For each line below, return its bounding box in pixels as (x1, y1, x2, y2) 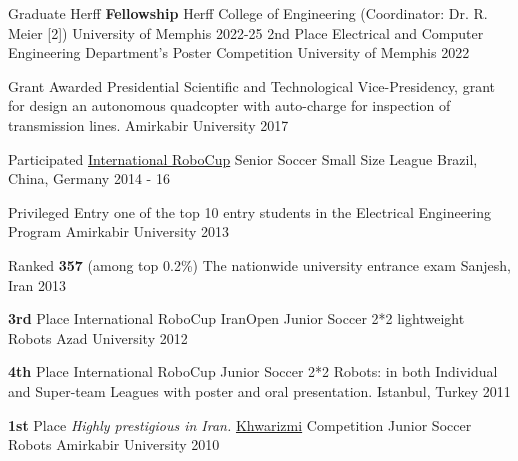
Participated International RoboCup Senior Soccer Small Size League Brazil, (8, 148, 478, 169)
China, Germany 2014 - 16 (8, 168, 170, 189)
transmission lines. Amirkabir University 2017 (8, 114, 289, 135)
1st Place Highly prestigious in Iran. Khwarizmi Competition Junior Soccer (8, 414, 472, 435)
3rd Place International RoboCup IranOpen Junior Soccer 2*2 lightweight (8, 308, 465, 329)
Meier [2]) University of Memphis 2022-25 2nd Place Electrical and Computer (8, 22, 484, 43)
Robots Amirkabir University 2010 (8, 434, 220, 455)
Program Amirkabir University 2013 (8, 221, 230, 242)
